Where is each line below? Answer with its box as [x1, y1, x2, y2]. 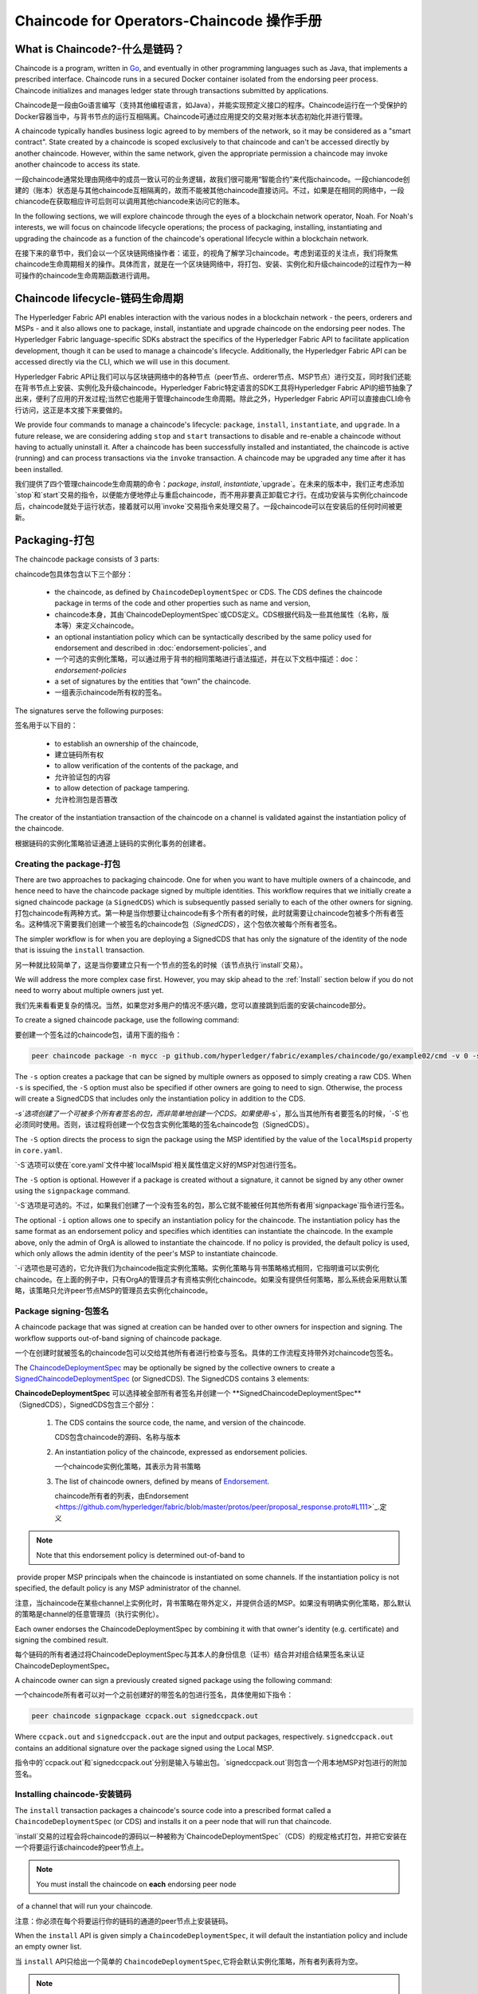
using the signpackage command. [14, 1186, 131, 1196]
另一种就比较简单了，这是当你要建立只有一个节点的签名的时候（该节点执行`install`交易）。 [14, 960, 308, 969]
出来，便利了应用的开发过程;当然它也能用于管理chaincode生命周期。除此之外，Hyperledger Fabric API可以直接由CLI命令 [14, 394, 412, 404]
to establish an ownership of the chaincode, [54, 739, 199, 748]
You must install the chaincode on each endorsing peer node [36, 1879, 237, 1889]
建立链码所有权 [54, 750, 104, 759]
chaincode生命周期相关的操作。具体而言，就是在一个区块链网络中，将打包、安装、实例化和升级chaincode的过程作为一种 [14, 259, 412, 269]
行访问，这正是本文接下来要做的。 [14, 405, 127, 415]
